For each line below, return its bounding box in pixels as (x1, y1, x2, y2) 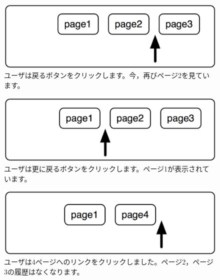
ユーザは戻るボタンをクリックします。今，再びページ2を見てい (4, 70, 210, 80)
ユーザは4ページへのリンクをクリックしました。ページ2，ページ (4, 256, 213, 267)
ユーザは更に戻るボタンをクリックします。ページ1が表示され (4, 163, 202, 173)
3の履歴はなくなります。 (4, 266, 84, 277)
